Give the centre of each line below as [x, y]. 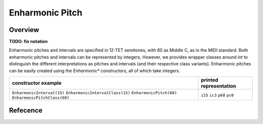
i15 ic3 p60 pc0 [217, 95]
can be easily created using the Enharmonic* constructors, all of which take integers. [94, 71]
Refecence [26, 111]
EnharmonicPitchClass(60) [41, 98]
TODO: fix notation [28, 42]
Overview [24, 30]
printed [210, 80]
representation [218, 86]
